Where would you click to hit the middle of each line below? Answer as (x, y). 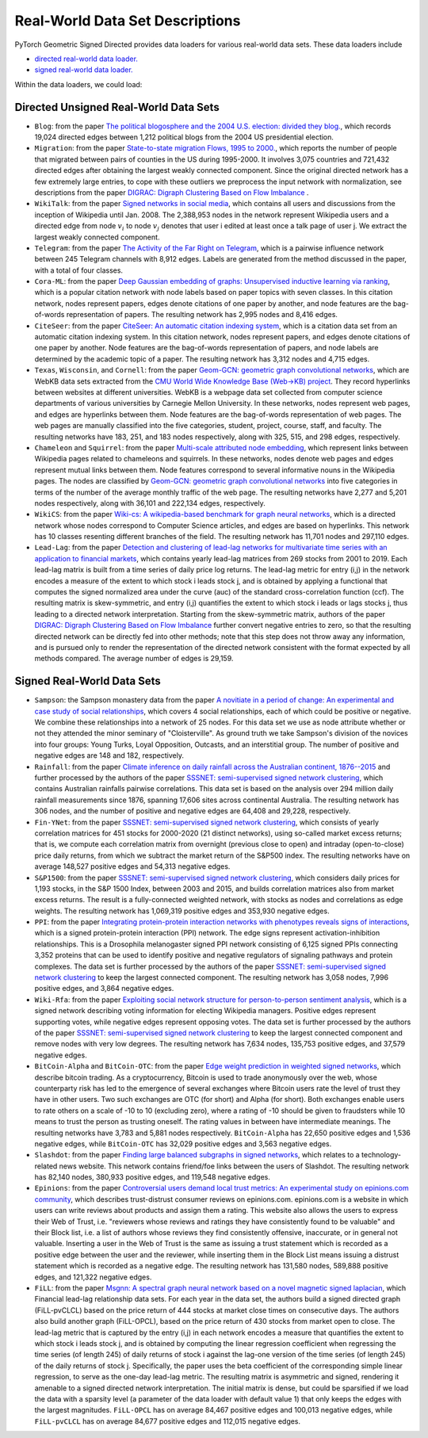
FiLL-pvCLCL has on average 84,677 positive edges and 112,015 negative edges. (168, 1421)
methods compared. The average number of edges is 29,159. (134, 659)
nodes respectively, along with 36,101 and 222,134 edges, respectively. (150, 503)
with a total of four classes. (78, 270)
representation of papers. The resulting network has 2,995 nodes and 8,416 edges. (202, 315)
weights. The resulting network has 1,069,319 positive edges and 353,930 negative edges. (182, 911)
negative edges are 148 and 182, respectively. (109, 755)
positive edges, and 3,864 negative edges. (104, 989)
